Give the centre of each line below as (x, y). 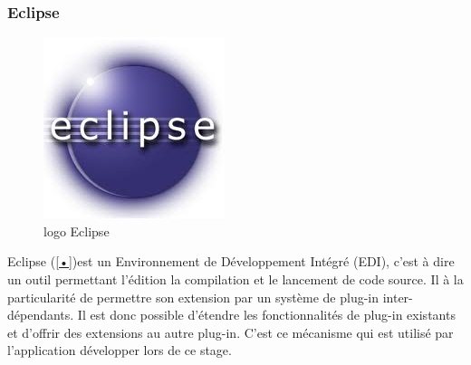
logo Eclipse (77, 231)
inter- (398, 297)
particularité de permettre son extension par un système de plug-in (193, 297)
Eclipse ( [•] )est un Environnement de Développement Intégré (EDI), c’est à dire (231, 261)
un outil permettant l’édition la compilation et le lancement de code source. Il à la (235, 279)
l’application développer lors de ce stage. (120, 350)
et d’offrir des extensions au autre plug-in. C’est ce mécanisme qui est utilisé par (231, 332)
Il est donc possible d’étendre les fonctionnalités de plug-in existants (266, 315)
